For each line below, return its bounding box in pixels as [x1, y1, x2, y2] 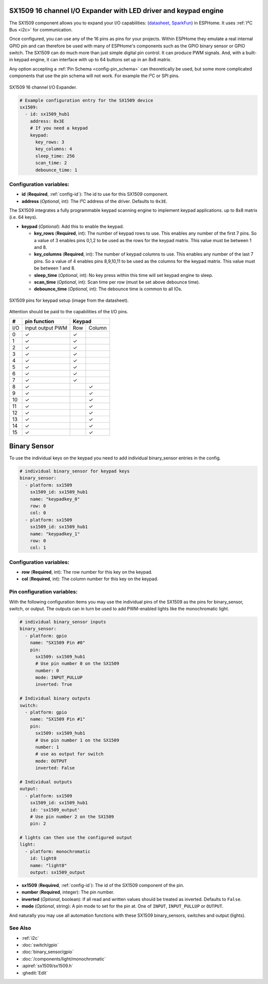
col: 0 [30, 510, 46, 516]
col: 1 [30, 545, 46, 550]
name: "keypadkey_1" [30, 531, 80, 537]
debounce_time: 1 [35, 167, 78, 173]
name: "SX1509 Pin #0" [30, 640, 85, 646]
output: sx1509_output [30, 870, 85, 875]
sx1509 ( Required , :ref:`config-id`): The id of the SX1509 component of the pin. [21, 883, 185, 888]
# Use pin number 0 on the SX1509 [35, 661, 119, 666]
